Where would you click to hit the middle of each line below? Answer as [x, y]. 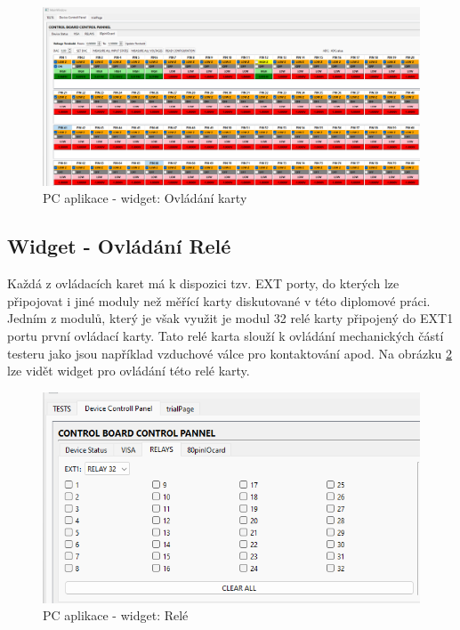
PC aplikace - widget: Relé [116, 615]
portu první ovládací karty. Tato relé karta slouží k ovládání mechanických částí [226, 335]
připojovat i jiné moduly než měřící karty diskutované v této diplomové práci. [219, 300]
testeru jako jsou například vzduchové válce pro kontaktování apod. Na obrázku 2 [230, 353]
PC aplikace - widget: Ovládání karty [145, 198]
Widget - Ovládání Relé [119, 246]
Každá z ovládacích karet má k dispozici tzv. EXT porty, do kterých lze [203, 283]
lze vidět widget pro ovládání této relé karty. [129, 371]
